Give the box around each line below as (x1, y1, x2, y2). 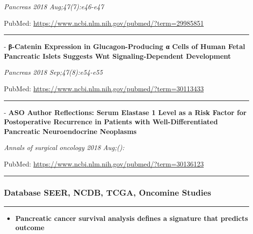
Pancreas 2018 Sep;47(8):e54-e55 (4, 67, 103, 77)
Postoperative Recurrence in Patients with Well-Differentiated (4, 117, 218, 127)
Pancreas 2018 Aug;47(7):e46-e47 (4, 1, 104, 11)
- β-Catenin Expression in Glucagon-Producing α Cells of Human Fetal (4, 41, 245, 51)
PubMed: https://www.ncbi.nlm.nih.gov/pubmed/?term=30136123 (4, 158, 204, 168)
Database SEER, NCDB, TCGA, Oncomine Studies (4, 186, 212, 199)
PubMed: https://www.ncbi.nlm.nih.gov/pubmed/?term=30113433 (4, 83, 204, 93)
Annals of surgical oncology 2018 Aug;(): (4, 142, 125, 152)
